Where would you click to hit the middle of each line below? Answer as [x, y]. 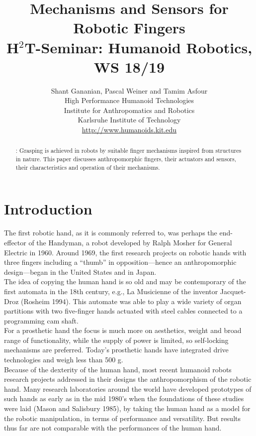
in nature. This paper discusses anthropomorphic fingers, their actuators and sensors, [126, 159]
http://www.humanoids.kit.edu [129, 130]
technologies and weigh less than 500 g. [64, 360]
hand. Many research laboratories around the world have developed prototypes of [128, 388]
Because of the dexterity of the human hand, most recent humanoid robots [118, 369]
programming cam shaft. [41, 320]
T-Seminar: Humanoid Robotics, [138, 47]
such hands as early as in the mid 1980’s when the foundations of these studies [124, 398]
